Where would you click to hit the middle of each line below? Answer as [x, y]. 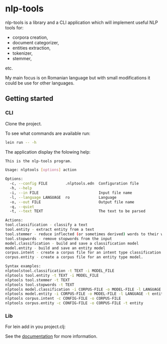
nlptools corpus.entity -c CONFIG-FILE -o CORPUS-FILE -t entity [74, 303]
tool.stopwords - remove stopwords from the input [59, 239]
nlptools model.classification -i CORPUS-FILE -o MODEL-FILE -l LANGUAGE [83, 289]
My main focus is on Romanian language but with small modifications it [78, 78]
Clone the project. [24, 124]
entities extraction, [31, 48]
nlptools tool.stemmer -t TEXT [38, 280]
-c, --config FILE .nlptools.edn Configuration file [74, 184]
